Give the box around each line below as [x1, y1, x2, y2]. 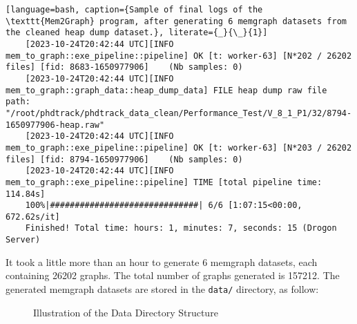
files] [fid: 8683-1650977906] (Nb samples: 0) [6, 62, 243, 73]
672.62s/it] [6, 211, 60, 222]
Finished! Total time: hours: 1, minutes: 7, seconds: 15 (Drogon [25, 223, 337, 234]
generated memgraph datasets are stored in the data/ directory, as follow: [6, 281, 319, 296]
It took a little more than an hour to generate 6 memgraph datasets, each [6, 254, 318, 269]
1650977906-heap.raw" [6, 120, 105, 130]
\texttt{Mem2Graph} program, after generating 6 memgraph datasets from [6, 16, 347, 26]
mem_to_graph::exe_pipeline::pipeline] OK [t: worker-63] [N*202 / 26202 [6, 50, 352, 61]
